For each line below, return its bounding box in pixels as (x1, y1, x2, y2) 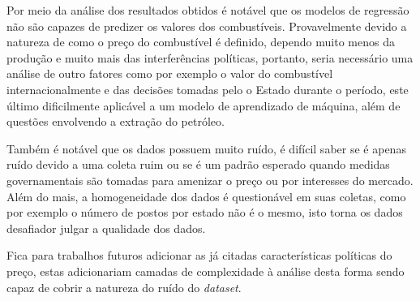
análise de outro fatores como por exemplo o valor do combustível (6, 65, 333, 82)
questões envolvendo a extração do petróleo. (6, 113, 225, 130)
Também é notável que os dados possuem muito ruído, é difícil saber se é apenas (6, 140, 406, 157)
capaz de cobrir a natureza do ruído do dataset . (6, 278, 242, 295)
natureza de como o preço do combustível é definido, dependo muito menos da (6, 33, 395, 50)
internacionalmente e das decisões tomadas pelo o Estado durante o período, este (6, 80, 409, 97)
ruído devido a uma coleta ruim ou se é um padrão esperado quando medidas (6, 156, 390, 173)
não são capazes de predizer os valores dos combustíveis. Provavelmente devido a (6, 17, 407, 34)
